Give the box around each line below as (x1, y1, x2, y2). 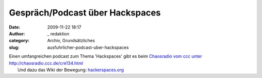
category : (9, 38, 30, 44)
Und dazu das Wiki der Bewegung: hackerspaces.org (17, 67, 124, 73)
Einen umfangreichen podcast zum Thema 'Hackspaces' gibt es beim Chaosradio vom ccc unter (9, 53, 202, 59)
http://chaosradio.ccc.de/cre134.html (9, 60, 83, 66)
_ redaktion (47, 31, 70, 36)
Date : (9, 24, 20, 30)
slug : (9, 44, 19, 50)
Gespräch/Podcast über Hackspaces (9, 7, 161, 18)
